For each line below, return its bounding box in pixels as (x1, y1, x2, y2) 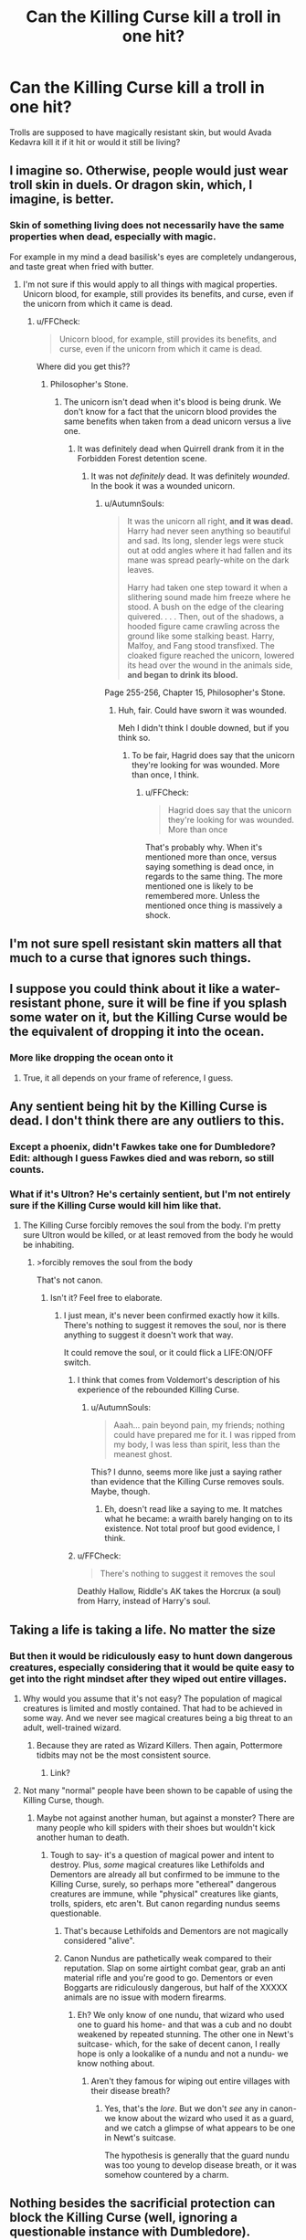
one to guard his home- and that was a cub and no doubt (77, 2019, 292, 2030)
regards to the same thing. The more (144, 871, 283, 882)
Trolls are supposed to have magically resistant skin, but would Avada (9, 126, 272, 138)
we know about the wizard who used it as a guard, (104, 2113, 294, 2123)
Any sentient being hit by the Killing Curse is (9, 1099, 268, 1115)
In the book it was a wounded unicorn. (90, 480, 236, 491)
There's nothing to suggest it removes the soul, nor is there (63, 1320, 287, 1331)
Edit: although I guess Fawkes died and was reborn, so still (9, 1152, 275, 1165)
